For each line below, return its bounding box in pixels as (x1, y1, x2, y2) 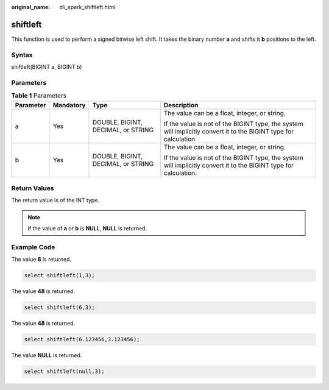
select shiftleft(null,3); (24, 368, 105, 375)
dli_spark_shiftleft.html (59, 4, 116, 10)
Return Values (11, 183, 54, 192)
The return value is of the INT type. (11, 197, 100, 204)
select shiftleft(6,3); (24, 304, 96, 311)
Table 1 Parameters (11, 91, 67, 100)
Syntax (11, 51, 33, 59)
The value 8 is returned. (11, 256, 72, 263)
